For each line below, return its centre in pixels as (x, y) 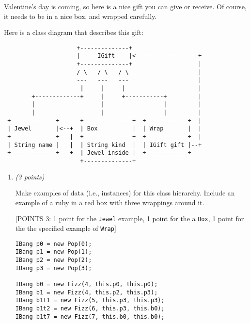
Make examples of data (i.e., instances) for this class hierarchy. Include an (125, 193)
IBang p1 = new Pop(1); (54, 252)
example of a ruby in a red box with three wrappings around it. (110, 202)
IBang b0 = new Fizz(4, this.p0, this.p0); (86, 284)
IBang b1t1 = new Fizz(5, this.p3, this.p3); (90, 300)
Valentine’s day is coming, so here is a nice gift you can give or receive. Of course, (125, 6)
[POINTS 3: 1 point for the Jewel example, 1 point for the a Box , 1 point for (130, 219)
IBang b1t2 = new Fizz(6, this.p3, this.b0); (90, 308)
